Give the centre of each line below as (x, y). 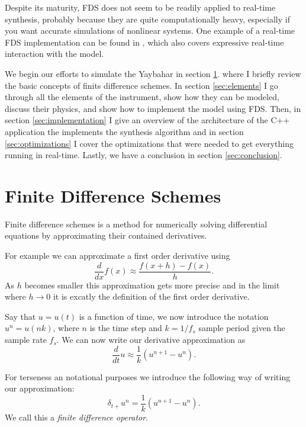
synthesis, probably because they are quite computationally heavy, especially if (147, 19)
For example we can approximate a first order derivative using (117, 256)
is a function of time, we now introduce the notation (174, 316)
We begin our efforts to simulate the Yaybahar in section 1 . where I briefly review (153, 73)
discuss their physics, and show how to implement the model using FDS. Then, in (153, 108)
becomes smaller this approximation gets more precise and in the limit (152, 285)
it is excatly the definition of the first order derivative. (151, 296)
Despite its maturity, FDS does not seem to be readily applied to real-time (140, 7)
